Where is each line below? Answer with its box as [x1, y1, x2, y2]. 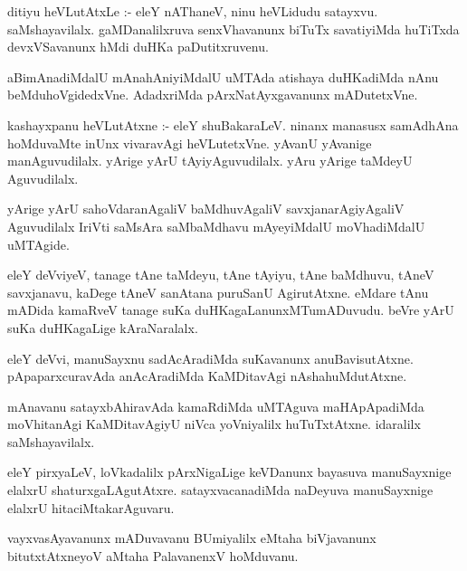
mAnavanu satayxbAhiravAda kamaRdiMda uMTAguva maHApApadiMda [7, 396, 424, 415]
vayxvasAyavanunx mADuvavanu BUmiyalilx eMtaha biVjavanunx [7, 528, 376, 547]
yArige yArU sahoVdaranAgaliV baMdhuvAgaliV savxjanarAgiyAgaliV [7, 199, 405, 218]
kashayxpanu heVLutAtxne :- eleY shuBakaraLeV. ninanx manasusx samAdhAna [7, 115, 459, 134]
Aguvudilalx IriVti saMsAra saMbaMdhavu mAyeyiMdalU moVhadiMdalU [7, 216, 425, 235]
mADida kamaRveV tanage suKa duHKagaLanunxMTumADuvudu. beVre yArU [7, 300, 454, 319]
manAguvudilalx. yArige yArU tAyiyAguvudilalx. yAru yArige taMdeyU [7, 151, 413, 170]
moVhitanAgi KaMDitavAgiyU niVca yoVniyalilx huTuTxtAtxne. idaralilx [7, 414, 421, 433]
